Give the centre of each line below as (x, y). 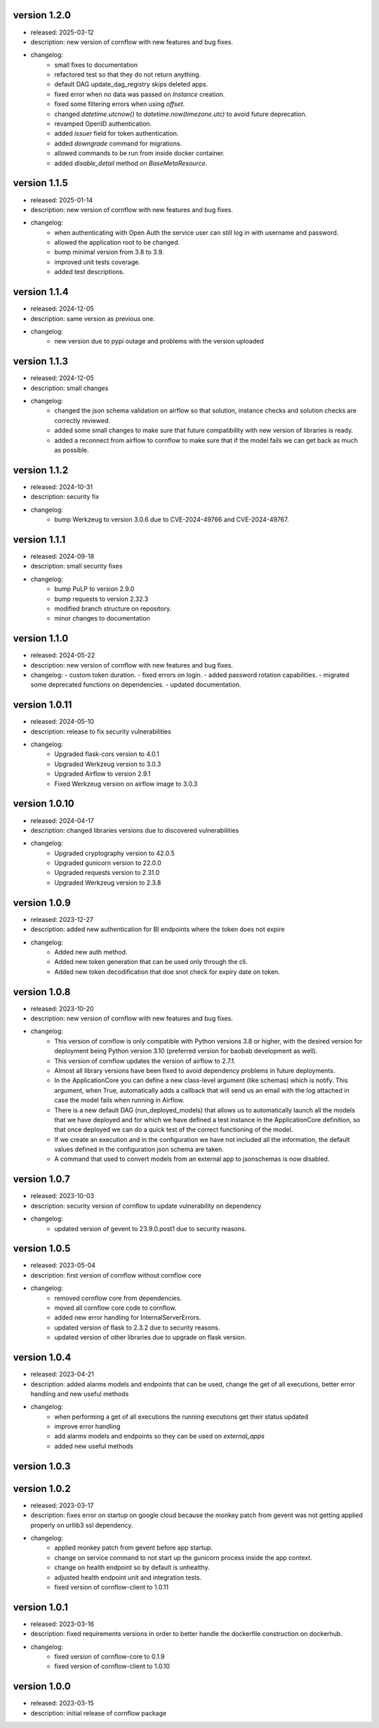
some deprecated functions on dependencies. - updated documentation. (136, 684)
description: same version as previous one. (93, 318)
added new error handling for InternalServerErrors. (128, 1318)
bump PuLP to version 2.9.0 (94, 589)
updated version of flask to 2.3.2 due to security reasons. (137, 1327)
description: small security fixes (77, 566)
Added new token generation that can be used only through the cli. (151, 962)
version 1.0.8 (42, 992)
